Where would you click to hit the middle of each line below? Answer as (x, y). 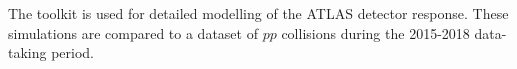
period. (73, 52)
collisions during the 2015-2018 (375, 32)
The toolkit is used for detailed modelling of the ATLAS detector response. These (258, 13)
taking (27, 52)
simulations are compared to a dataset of (133, 32)
